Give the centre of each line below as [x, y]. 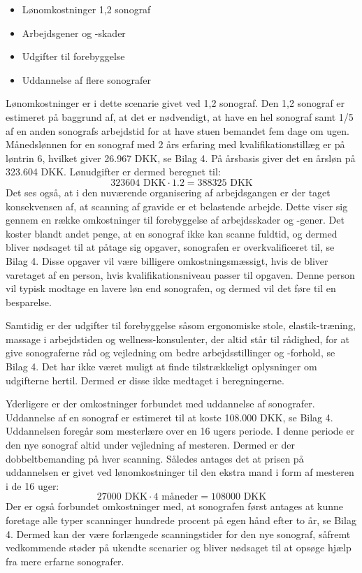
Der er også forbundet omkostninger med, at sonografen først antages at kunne [175, 506]
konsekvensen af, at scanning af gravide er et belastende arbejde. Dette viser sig [177, 206]
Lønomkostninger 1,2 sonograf [86, 9]
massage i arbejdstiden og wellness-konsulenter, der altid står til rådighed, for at [178, 339]
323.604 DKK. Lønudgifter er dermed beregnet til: [113, 172]
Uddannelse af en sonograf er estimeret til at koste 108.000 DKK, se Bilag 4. [169, 417]
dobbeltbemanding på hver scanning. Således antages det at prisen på [155, 458]
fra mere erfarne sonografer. [65, 561]
